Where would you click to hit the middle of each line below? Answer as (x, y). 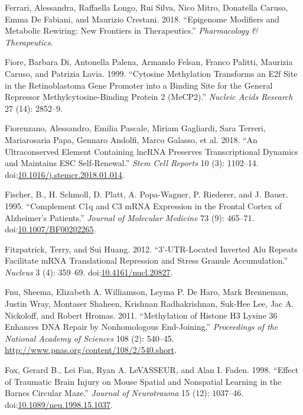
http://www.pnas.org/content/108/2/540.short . (91, 350)
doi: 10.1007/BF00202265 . (50, 229)
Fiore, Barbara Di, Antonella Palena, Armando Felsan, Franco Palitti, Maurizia (149, 62)
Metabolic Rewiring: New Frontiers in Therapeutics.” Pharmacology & (131, 30)
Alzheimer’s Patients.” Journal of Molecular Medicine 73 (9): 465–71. (130, 217)
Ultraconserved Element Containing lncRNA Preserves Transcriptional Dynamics (151, 151)
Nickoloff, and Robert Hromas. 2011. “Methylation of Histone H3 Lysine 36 (141, 315)
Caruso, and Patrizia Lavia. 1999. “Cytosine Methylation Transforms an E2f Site (151, 73)
